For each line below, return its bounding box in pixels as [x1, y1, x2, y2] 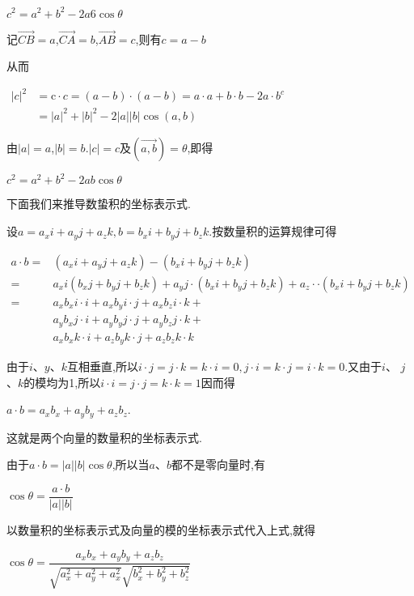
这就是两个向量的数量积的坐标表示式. [6, 428, 202, 445]
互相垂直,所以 [67, 358, 138, 375]
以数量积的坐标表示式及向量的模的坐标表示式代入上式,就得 [6, 521, 315, 538]
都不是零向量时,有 [171, 456, 265, 473]
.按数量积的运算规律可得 [209, 223, 337, 240]
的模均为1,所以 [23, 373, 101, 390]
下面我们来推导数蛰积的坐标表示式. [6, 195, 191, 212]
